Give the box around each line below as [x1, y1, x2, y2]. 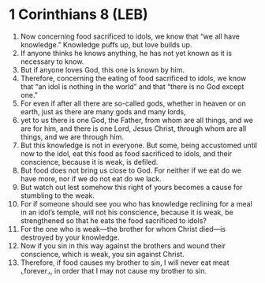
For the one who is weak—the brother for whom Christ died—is [20, 224, 226, 233]
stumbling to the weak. [20, 191, 95, 200]
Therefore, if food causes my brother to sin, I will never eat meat [20, 258, 230, 267]
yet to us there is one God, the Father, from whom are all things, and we [20, 115, 253, 125]
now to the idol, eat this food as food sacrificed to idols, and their [20, 148, 233, 158]
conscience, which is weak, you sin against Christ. [20, 249, 185, 259]
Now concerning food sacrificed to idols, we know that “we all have [20, 32, 240, 41]
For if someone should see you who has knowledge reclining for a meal [20, 199, 253, 208]
